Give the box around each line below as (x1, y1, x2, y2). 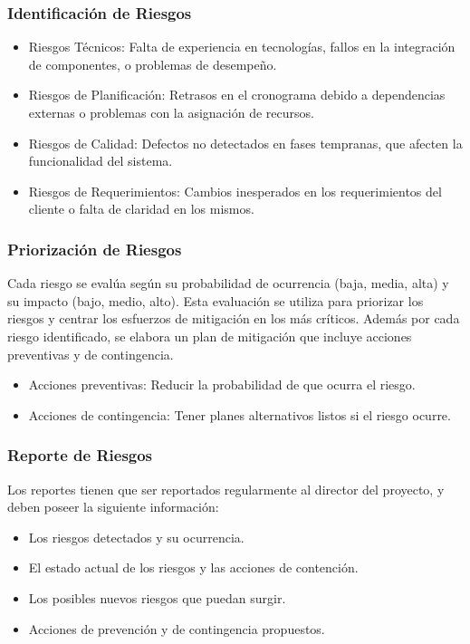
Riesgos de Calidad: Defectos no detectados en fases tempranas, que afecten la (28, 133, 463, 152)
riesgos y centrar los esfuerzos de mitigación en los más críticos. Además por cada (7, 309, 460, 328)
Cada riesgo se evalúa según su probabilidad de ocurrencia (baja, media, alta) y (7, 274, 449, 293)
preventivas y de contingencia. (7, 344, 174, 363)
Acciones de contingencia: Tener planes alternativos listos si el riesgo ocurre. (28, 405, 451, 424)
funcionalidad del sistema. (28, 151, 173, 170)
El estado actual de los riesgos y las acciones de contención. (28, 558, 359, 577)
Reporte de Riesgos (7, 444, 153, 466)
